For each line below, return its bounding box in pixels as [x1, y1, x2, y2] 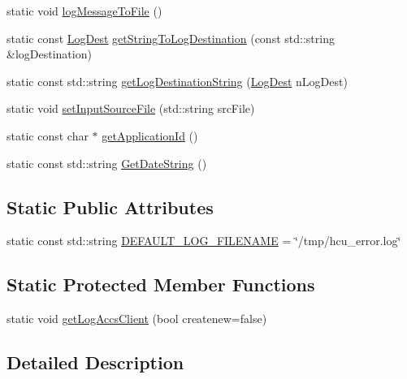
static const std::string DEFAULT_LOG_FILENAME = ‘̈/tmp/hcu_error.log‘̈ [6, 232, 401, 249]
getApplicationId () [102, 127, 198, 144]
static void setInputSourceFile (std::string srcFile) [6, 100, 255, 117]
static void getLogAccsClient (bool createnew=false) [6, 310, 267, 327]
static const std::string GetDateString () [6, 154, 207, 171]
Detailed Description [6, 350, 184, 375]
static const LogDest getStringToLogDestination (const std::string [6, 29, 335, 46]
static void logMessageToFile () [6, 2, 162, 19]
